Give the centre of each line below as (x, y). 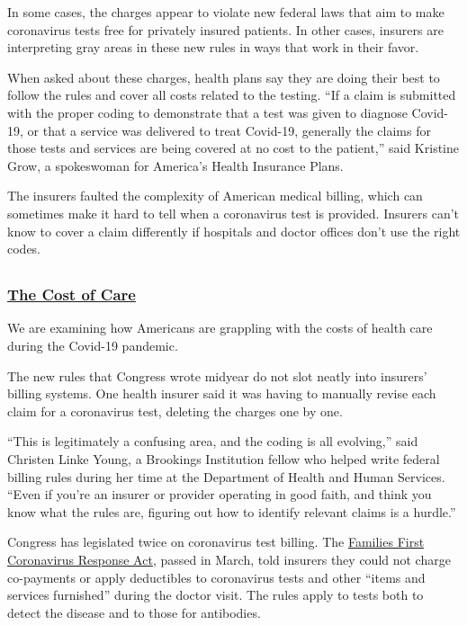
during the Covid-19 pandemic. (93, 345)
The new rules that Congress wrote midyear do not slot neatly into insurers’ (217, 375)
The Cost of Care (72, 295)
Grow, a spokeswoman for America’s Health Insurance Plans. (175, 165)
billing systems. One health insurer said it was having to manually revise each (222, 393)
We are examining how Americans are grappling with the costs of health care (220, 328)
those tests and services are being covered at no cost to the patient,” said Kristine (233, 148)
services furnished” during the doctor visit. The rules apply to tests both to (216, 595)
